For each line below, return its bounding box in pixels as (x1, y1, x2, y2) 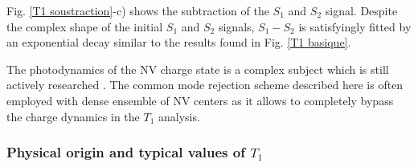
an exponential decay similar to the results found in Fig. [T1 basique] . (6, 34, 351, 51)
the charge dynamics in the (6, 108, 140, 124)
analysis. (158, 108, 200, 124)
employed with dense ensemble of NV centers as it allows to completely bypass (6, 92, 394, 108)
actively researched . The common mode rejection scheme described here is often (6, 76, 404, 93)
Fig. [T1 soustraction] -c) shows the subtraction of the (6, 2, 269, 18)
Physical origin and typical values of (6, 142, 245, 162)
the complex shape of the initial (6, 18, 163, 35)
